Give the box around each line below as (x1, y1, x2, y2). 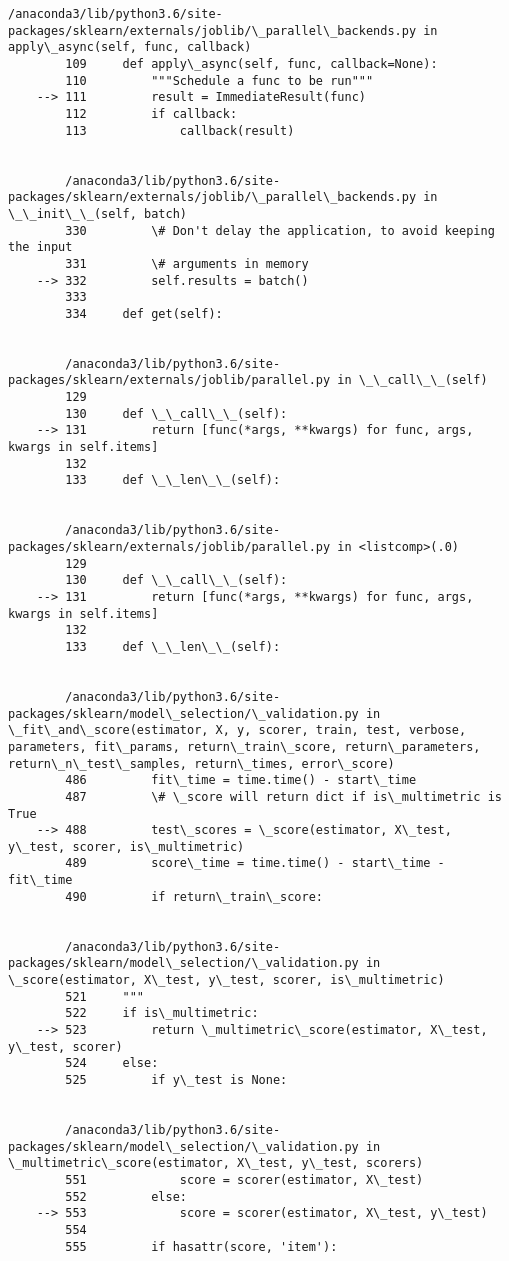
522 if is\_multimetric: (65, 1006, 259, 1021)
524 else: (65, 1056, 159, 1071)
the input (8, 240, 73, 255)
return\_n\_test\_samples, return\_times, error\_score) (8, 756, 395, 771)
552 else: (65, 1189, 187, 1204)
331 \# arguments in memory (65, 256, 309, 271)
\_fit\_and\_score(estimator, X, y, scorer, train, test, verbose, (8, 723, 467, 738)
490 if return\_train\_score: (65, 889, 323, 904)
